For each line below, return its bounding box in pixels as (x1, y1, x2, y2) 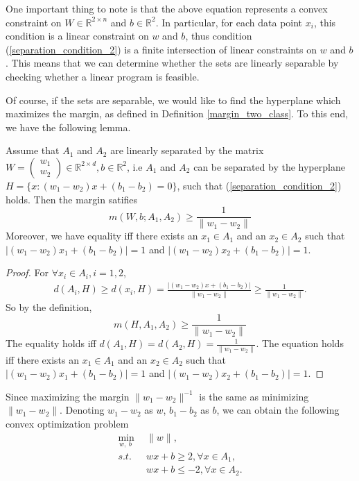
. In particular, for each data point (155, 15, 303, 29)
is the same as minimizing (199, 389, 309, 403)
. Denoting (60, 403, 105, 417)
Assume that (6, 143, 60, 158)
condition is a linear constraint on (6, 28, 149, 43)
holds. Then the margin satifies (6, 192, 138, 206)
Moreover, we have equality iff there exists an (6, 228, 198, 243)
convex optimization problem (6, 416, 129, 430)
